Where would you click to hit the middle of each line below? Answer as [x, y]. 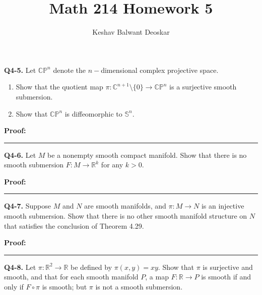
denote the [69, 70]
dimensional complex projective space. [160, 70]
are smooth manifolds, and [125, 206]
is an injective [223, 206]
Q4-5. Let [20, 70]
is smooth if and [226, 277]
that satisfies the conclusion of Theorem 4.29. [74, 225]
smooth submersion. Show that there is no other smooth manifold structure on [126, 216]
